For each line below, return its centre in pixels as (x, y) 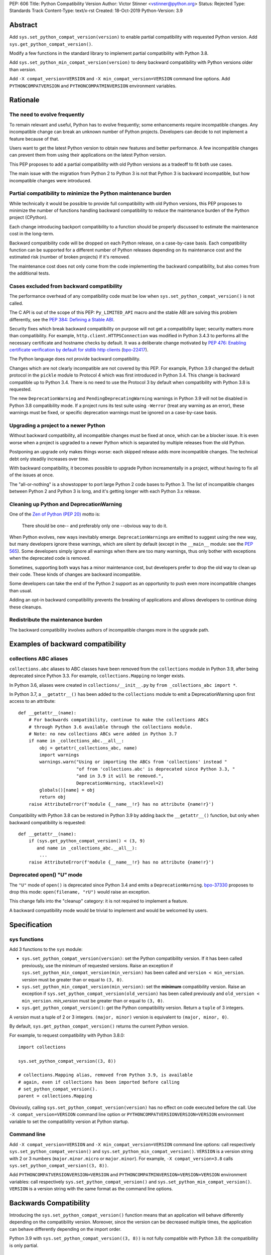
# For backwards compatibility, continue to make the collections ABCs (118, 720)
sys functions (26, 939)
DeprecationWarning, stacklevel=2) (120, 783)
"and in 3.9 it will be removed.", (120, 776)
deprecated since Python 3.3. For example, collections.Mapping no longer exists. (97, 676)
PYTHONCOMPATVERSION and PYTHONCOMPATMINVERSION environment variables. (93, 86)
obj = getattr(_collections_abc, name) (88, 748)
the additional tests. (30, 273)
